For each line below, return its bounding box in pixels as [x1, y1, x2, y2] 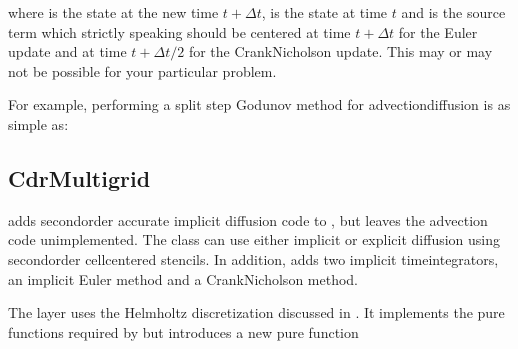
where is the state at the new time [8, 2, 219, 22]
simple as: [8, 113, 69, 134]
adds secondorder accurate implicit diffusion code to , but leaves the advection [8, 209, 488, 230]
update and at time [8, 41, 127, 62]
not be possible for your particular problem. [8, 60, 277, 81]
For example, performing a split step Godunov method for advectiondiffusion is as [8, 94, 511, 115]
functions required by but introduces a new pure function [8, 321, 359, 342]
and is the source [401, 2, 506, 22]
